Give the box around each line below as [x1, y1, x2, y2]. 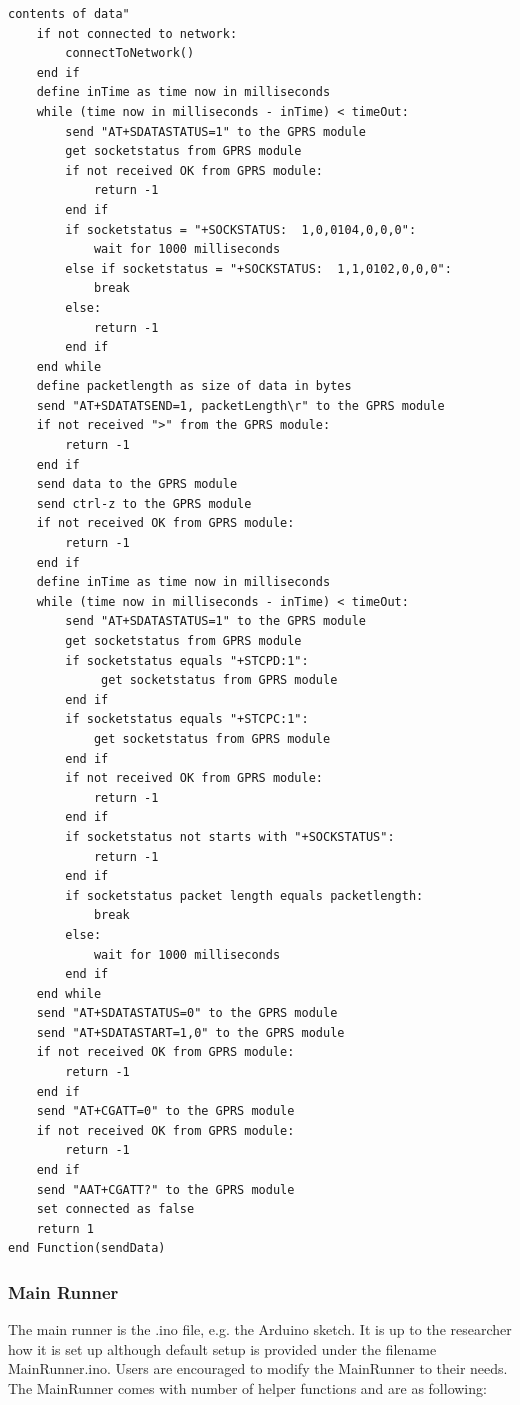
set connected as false [36, 1202, 195, 1217]
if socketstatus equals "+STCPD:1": [65, 653, 309, 668]
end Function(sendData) [8, 1241, 166, 1256]
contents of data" [8, 7, 130, 21]
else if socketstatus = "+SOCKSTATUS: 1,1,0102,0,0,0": [65, 261, 452, 276]
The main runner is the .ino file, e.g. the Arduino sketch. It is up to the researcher [8, 1319, 512, 1340]
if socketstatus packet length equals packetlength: [65, 888, 424, 903]
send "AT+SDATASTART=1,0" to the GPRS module [36, 1025, 345, 1040]
